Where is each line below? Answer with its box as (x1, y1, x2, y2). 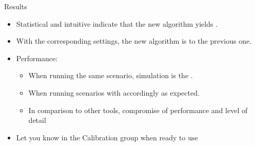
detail (28, 115, 46, 125)
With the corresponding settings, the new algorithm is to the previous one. (16, 35, 252, 46)
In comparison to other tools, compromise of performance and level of (28, 104, 248, 115)
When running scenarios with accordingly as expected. (28, 87, 200, 98)
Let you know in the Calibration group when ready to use (16, 132, 198, 142)
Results (4, 1, 27, 11)
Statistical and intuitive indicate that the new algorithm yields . (16, 18, 218, 29)
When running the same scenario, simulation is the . (28, 70, 193, 81)
